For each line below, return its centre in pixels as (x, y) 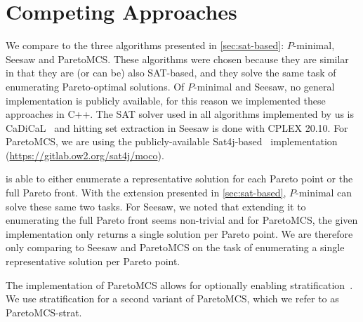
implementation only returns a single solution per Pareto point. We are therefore (179, 233)
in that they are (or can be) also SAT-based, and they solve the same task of (171, 73)
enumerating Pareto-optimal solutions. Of (95, 86)
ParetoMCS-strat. (44, 312)
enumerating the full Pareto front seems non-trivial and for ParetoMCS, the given (182, 220)
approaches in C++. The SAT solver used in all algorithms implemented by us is (180, 114)
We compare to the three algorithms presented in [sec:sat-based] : (145, 45)
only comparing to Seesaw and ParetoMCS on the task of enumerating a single (175, 247)
